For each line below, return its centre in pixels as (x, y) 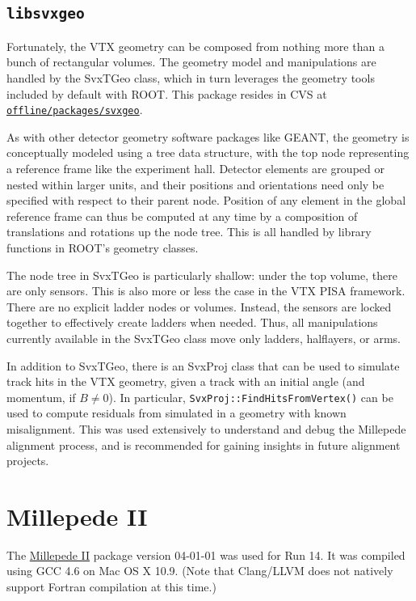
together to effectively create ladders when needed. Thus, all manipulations (192, 322)
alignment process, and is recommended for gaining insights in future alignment (204, 444)
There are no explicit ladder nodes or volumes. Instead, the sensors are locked (199, 306)
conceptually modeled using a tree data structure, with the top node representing (208, 152)
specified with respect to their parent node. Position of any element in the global (206, 200)
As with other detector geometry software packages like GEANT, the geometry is (208, 136)
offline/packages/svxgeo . (75, 110)
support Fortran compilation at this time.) (111, 587)
